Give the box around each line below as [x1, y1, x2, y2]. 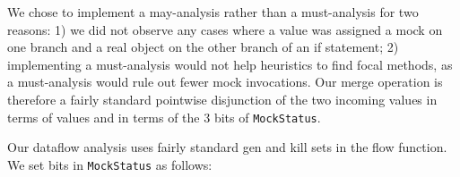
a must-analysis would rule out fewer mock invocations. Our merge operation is [7, 72, 443, 91]
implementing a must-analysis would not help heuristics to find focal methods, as [7, 55, 453, 73]
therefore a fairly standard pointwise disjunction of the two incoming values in [7, 89, 438, 108]
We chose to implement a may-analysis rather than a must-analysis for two [7, 3, 419, 21]
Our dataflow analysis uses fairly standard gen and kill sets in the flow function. [7, 138, 447, 156]
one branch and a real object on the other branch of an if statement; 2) [7, 38, 399, 56]
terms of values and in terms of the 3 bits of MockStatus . [7, 107, 321, 126]
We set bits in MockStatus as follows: [7, 155, 213, 173]
